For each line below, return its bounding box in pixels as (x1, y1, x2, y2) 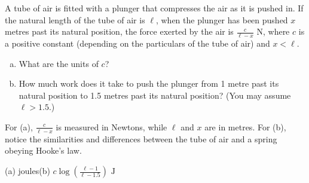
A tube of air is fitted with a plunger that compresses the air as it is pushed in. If (5, 2, 304, 14)
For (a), (5, 120, 33, 133)
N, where (256, 25, 290, 38)
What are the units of (19, 57, 99, 69)
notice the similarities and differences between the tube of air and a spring (5, 132, 277, 145)
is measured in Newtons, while (56, 120, 167, 133)
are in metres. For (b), (204, 120, 286, 133)
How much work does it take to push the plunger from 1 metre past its (19, 77, 279, 90)
